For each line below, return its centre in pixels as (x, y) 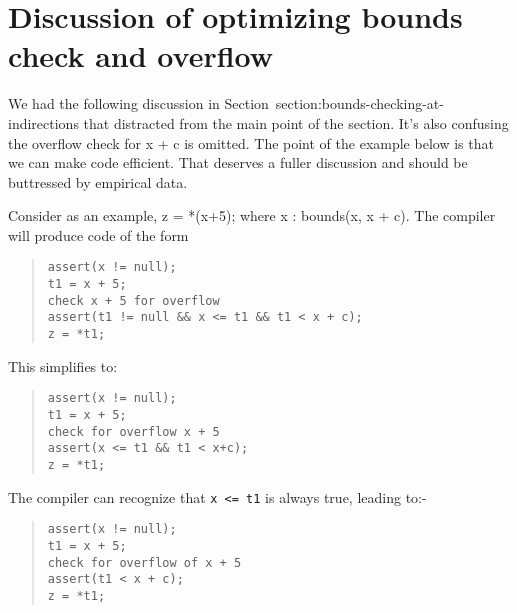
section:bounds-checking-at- (359, 103)
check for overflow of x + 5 (144, 562)
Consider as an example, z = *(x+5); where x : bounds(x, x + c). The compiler (252, 215)
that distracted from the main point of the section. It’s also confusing (296, 122)
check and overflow (141, 55)
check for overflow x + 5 (133, 431)
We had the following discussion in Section (138, 103)
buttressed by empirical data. (98, 181)
